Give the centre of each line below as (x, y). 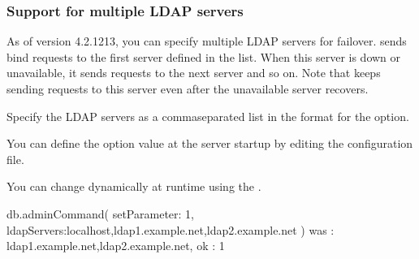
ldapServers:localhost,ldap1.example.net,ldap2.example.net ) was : (171, 229)
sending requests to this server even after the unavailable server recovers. (188, 88)
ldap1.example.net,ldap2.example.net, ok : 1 (116, 246)
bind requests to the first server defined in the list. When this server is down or (204, 56)
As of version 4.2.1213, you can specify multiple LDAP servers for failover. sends (207, 41)
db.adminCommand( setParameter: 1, (100, 213)
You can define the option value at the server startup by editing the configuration (210, 143)
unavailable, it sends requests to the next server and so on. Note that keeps (194, 73)
